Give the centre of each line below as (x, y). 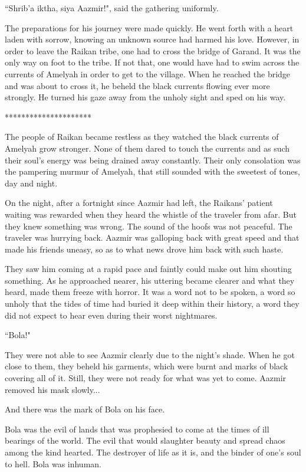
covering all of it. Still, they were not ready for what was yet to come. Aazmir (146, 378)
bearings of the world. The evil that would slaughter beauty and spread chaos (145, 440)
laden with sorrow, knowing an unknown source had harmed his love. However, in (152, 39)
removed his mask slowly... (52, 389)
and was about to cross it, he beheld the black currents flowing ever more (137, 85)
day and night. (31, 183)
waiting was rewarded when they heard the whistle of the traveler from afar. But (151, 214)
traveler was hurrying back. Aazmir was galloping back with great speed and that (152, 237)
